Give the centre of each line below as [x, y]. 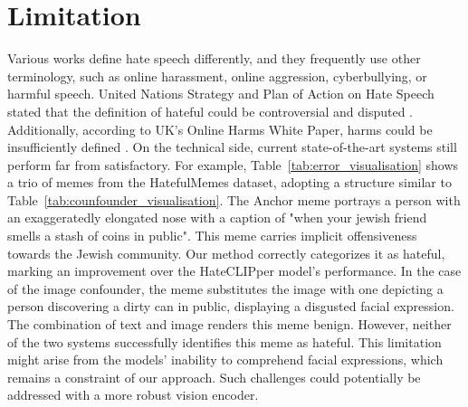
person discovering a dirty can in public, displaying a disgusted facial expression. [231, 306]
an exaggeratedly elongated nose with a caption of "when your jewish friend [217, 218]
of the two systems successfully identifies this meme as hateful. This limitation [224, 341]
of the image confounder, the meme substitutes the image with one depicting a [225, 288]
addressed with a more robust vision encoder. [133, 395]
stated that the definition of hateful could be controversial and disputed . [210, 111]
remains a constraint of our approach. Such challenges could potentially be [214, 377]
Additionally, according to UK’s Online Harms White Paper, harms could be [220, 129]
